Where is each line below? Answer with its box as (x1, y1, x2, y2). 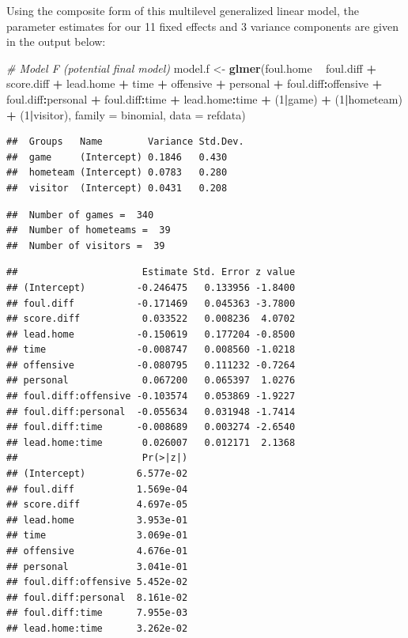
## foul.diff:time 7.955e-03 (6, 607, 188, 619)
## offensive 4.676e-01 (6, 546, 188, 557)
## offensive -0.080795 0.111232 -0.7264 (6, 359, 296, 371)
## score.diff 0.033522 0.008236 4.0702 (6, 313, 296, 325)
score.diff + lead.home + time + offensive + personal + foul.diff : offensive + (6, 75, 383, 92)
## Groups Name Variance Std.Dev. (6, 136, 244, 148)
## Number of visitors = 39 (6, 240, 165, 251)
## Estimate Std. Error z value (6, 266, 296, 278)
